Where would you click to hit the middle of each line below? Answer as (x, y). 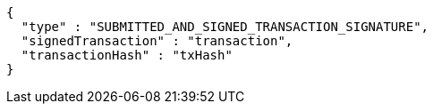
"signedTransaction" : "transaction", (157, 41)
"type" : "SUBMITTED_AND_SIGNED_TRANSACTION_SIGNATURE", (225, 27)
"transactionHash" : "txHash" (127, 55)
